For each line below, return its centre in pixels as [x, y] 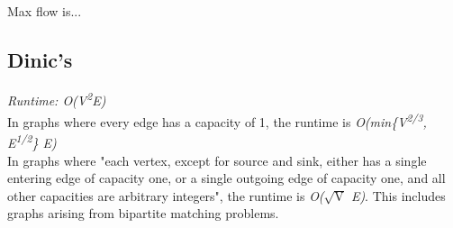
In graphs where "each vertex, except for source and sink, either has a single [217, 160]
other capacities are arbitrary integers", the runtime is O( [166, 195]
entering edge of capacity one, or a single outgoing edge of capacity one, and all [226, 178]
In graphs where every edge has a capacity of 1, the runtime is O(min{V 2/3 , [217, 120]
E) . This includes [398, 195]
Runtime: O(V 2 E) [57, 99]
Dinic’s [40, 59]
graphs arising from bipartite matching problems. [143, 213]
